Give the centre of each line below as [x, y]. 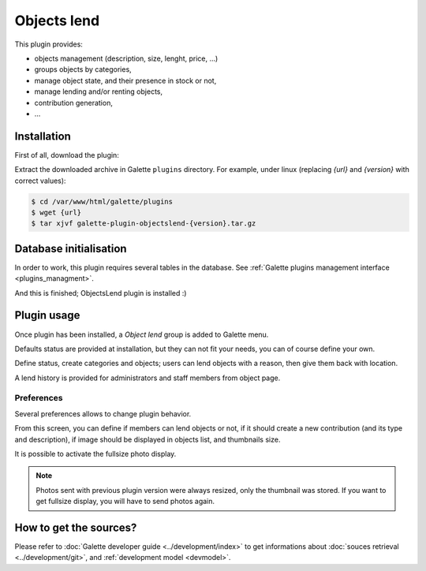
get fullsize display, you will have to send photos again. [125, 502]
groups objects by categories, [83, 69]
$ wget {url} [56, 212]
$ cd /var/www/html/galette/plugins [102, 202]
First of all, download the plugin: [67, 155]
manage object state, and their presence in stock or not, [125, 80]
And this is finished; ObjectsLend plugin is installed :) [101, 293]
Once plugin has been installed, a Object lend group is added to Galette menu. [142, 334]
